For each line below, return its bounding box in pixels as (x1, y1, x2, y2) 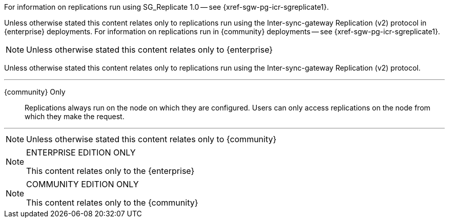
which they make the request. (25, 112, 125, 121)
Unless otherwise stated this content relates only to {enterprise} (26, 45, 273, 55)
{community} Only (4, 87, 66, 96)
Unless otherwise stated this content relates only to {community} (26, 134, 277, 144)
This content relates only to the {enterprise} (26, 166, 195, 176)
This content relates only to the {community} (26, 197, 198, 208)
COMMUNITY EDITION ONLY (26, 179, 139, 189)
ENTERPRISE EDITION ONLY (26, 147, 136, 158)
